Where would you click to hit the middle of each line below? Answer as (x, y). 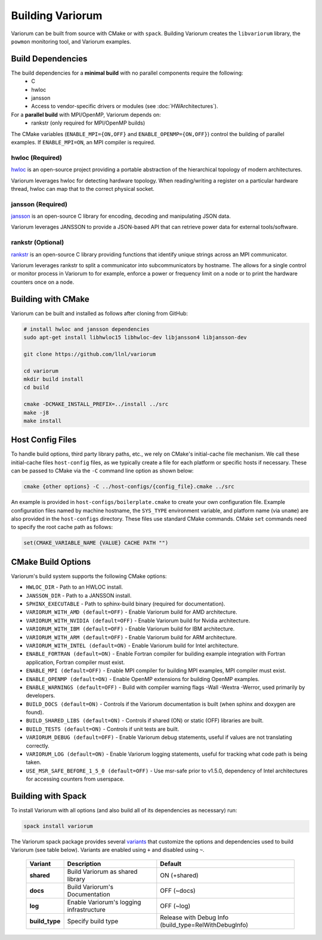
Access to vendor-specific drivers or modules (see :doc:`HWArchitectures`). (125, 106)
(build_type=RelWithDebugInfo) (204, 924)
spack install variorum (58, 826)
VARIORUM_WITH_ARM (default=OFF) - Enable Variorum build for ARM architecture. (131, 637)
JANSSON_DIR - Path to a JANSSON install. (79, 595)
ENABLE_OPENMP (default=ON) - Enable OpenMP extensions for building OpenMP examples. (143, 679)
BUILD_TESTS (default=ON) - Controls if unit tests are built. (103, 729)
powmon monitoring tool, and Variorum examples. (71, 41)
